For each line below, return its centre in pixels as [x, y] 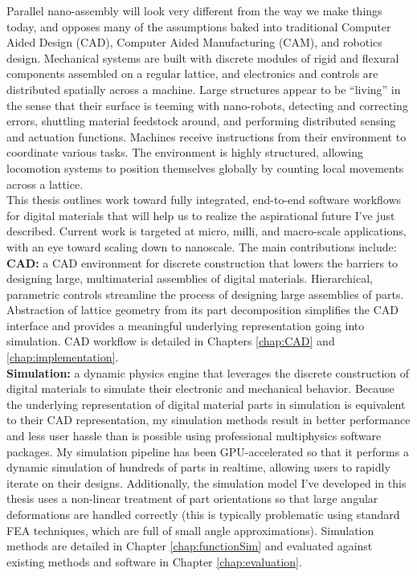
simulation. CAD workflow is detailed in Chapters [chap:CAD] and [171, 341]
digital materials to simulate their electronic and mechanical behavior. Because [200, 388]
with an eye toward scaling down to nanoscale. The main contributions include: [202, 246]
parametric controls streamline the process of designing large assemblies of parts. [205, 294]
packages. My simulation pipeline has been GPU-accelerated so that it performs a [208, 451]
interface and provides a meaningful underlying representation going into [186, 325]
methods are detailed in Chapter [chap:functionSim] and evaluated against [190, 546]
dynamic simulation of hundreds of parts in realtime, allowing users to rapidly [198, 467]
